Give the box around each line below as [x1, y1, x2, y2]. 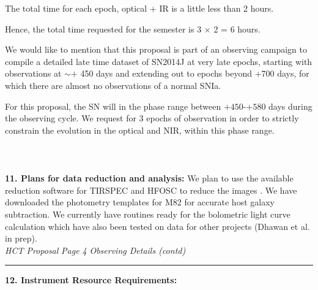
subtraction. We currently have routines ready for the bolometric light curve [5, 207, 290, 220]
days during [268, 99, 312, 112]
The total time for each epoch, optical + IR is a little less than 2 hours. [5, 2, 274, 14]
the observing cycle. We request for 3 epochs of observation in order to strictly [5, 112, 299, 124]
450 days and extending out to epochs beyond [80, 67, 252, 80]
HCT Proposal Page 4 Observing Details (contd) [5, 243, 186, 256]
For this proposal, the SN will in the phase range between [5, 99, 221, 112]
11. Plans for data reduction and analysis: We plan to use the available [5, 172, 294, 185]
